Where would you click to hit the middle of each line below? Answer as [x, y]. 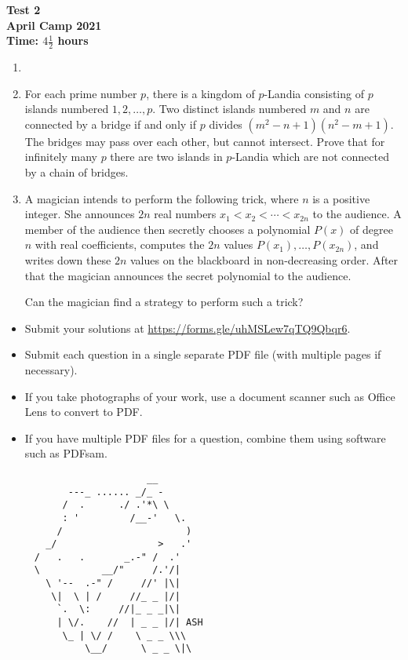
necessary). [51, 369]
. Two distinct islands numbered [229, 109]
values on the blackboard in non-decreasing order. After [264, 259]
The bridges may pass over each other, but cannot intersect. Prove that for [205, 141]
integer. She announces [80, 214]
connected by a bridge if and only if [111, 124]
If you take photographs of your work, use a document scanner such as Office [210, 396]
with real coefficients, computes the [120, 244]
